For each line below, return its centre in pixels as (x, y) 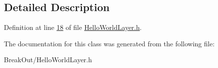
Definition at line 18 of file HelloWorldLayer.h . (73, 27)
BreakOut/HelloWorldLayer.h (48, 60)
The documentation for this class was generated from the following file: (109, 43)
